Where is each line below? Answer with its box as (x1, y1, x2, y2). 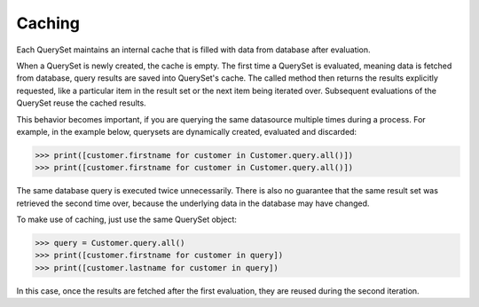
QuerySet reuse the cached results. (16, 98, 146, 108)
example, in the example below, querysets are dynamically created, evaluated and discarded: (16, 126, 357, 137)
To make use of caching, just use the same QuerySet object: (16, 214, 237, 225)
